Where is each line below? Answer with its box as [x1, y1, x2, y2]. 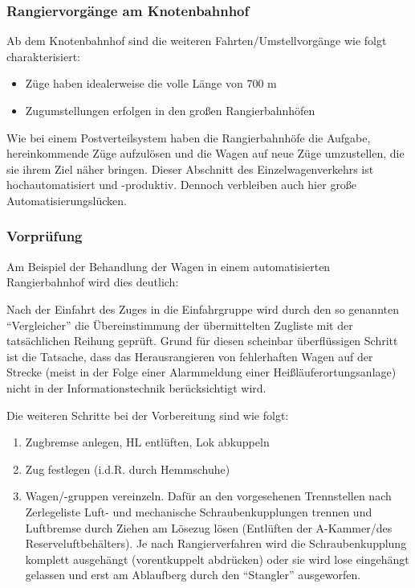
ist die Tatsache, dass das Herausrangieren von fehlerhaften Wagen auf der [6, 347, 373, 364]
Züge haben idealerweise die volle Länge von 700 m [25, 75, 277, 92]
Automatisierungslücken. [6, 191, 127, 208]
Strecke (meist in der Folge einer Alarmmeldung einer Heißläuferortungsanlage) [6, 364, 397, 380]
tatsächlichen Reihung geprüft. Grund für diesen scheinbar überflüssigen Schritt [6, 332, 398, 349]
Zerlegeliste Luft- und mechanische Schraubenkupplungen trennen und [25, 503, 372, 520]
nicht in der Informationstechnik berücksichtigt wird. [6, 379, 266, 396]
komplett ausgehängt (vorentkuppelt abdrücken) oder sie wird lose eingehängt [25, 550, 409, 567]
